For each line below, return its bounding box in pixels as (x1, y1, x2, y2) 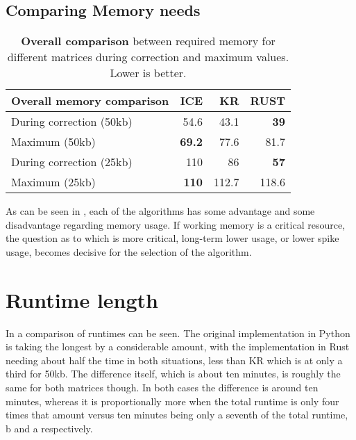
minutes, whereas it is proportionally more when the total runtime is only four (6, 393, 339, 408)
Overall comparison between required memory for (21, 33, 276, 49)
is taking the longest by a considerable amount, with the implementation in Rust (6, 339, 350, 354)
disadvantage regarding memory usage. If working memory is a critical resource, (6, 217, 346, 231)
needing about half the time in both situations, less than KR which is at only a (6, 352, 343, 367)
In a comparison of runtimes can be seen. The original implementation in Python (6, 325, 350, 340)
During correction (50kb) (11, 113, 133, 130)
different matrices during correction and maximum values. (7, 49, 289, 65)
